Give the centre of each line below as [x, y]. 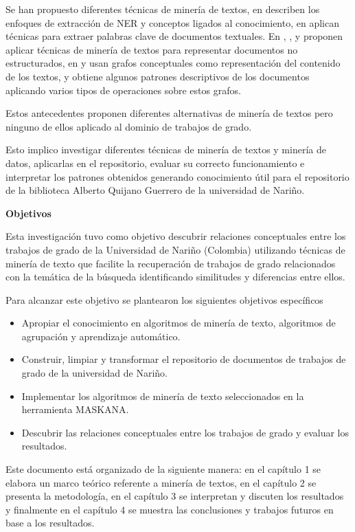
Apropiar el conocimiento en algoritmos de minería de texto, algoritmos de [179, 323]
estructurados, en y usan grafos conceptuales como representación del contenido [173, 63]
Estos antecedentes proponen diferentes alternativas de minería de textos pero [169, 113]
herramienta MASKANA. [75, 409]
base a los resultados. [50, 523]
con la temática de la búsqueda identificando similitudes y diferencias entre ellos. [175, 277]
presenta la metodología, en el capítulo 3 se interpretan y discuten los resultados [175, 496]
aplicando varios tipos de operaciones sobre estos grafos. [123, 90]
